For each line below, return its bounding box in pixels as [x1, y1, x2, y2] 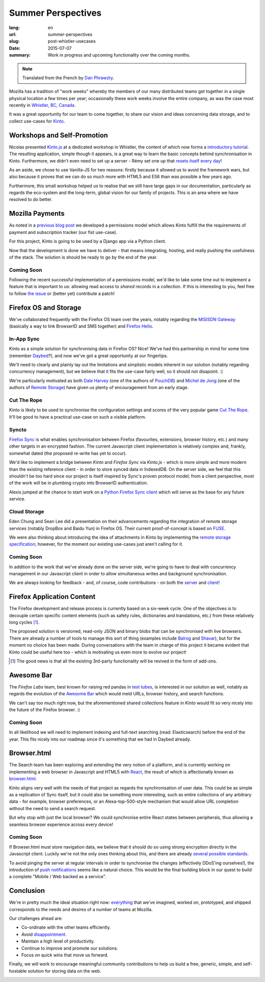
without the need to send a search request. [9, 805, 96, 811]
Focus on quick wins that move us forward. [21, 952, 109, 958]
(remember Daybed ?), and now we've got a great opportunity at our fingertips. [9, 353, 168, 359]
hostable [9, 968, 27, 974]
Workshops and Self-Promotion [9, 131, 108, 139]
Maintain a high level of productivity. [21, 938, 95, 944]
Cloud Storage [9, 508, 44, 515]
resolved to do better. [9, 196, 53, 202]
